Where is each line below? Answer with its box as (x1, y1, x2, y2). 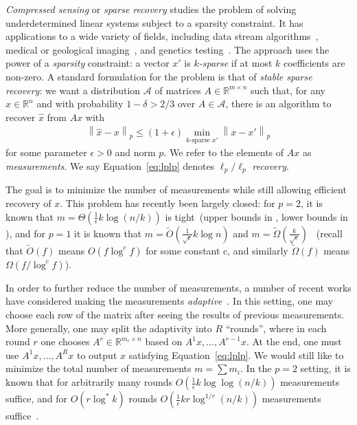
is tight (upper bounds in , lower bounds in (165, 209, 348, 224)
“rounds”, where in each (225, 320, 327, 335)
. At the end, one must (246, 334, 342, 349)
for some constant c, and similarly (146, 243, 288, 257)
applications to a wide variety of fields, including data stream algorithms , (5, 29, 319, 43)
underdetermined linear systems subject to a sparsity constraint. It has (5, 15, 303, 30)
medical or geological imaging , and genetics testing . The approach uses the (5, 42, 330, 56)
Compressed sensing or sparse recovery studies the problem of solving (5, 2, 297, 16)
